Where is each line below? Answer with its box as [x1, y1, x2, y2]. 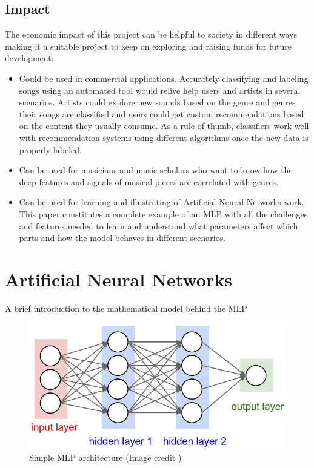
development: [5, 51, 54, 64]
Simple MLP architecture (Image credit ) [29, 450, 182, 463]
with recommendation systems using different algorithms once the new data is [19, 131, 309, 143]
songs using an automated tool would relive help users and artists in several [19, 84, 301, 96]
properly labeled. [19, 143, 82, 156]
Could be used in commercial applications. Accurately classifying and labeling [19, 71, 309, 84]
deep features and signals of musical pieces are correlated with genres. [19, 175, 279, 188]
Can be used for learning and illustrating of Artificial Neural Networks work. [19, 196, 304, 208]
